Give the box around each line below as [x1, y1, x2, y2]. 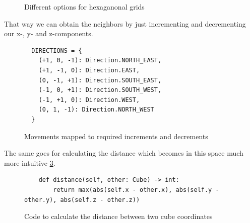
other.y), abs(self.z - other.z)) [24, 196, 140, 203]
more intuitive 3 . [4, 157, 55, 168]
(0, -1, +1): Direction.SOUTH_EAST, [38, 76, 162, 84]
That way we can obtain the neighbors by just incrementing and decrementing [4, 18, 246, 29]
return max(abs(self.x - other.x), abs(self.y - [53, 186, 219, 193]
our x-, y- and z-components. [4, 28, 93, 39]
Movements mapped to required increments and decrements [24, 131, 208, 141]
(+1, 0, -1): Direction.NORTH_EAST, [38, 57, 162, 64]
